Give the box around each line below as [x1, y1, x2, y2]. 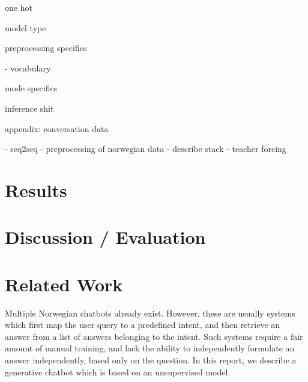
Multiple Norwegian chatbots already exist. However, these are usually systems [5, 306, 295, 319]
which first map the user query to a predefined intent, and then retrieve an [5, 318, 280, 331]
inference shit [5, 102, 54, 114]
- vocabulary [5, 61, 51, 74]
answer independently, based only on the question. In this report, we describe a [5, 354, 297, 366]
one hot [5, 1, 32, 13]
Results [5, 177, 67, 202]
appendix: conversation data [5, 122, 109, 135]
